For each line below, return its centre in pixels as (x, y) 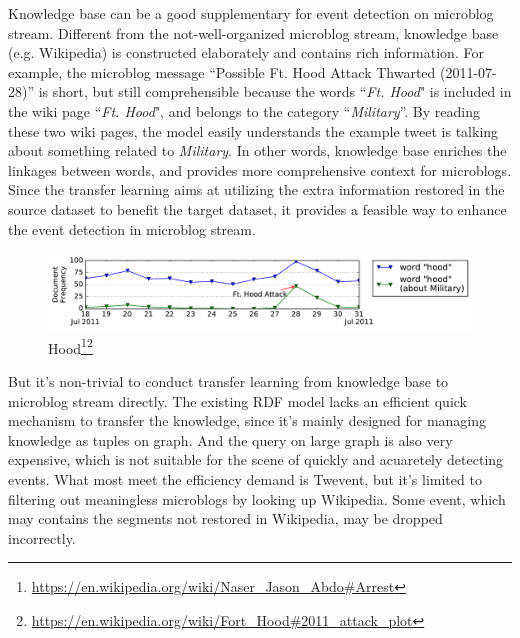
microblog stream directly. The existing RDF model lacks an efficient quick (238, 400)
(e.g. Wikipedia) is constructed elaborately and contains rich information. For (246, 52)
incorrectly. (42, 537)
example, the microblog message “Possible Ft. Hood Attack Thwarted (222, 71)
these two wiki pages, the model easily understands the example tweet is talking (253, 130)
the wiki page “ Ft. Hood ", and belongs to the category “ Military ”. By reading (244, 110)
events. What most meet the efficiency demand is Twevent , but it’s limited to (245, 478)
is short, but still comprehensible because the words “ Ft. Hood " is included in (275, 91)
